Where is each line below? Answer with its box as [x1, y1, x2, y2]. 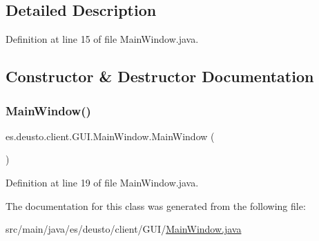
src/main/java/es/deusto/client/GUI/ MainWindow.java [6, 222, 242, 236]
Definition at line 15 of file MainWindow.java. [6, 32, 199, 46]
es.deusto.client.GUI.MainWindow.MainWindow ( [6, 128, 215, 143]
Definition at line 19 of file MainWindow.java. [6, 175, 199, 189]
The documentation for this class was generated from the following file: [6, 198, 306, 213]
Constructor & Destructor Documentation [6, 66, 314, 87]
